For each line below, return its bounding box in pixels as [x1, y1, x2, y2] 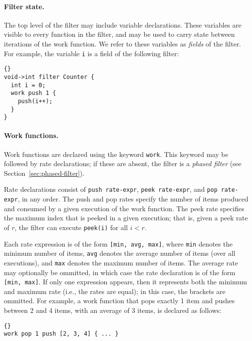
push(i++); [17, 97, 53, 105]
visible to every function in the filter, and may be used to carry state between [4, 29, 235, 39]
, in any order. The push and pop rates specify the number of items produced [17, 194, 249, 204]
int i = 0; [11, 81, 46, 89]
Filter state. [4, 1, 45, 11]
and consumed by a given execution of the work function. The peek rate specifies [4, 203, 244, 213]
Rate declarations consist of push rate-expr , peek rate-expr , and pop [4, 184, 218, 194]
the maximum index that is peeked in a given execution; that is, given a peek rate [4, 213, 248, 223]
